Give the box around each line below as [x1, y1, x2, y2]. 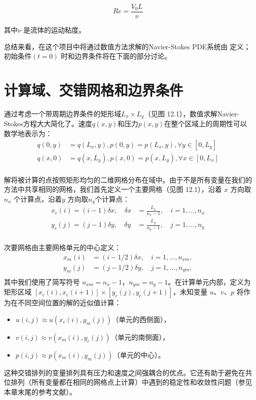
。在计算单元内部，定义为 [168, 276, 251, 287]
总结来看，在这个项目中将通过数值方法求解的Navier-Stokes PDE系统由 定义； [4, 41, 251, 51]
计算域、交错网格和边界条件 [4, 80, 184, 100]
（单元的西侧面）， [112, 314, 171, 324]
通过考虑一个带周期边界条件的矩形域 [4, 108, 121, 118]
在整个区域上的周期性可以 [164, 118, 247, 129]
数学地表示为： [4, 128, 52, 139]
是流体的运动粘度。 [23, 25, 86, 35]
